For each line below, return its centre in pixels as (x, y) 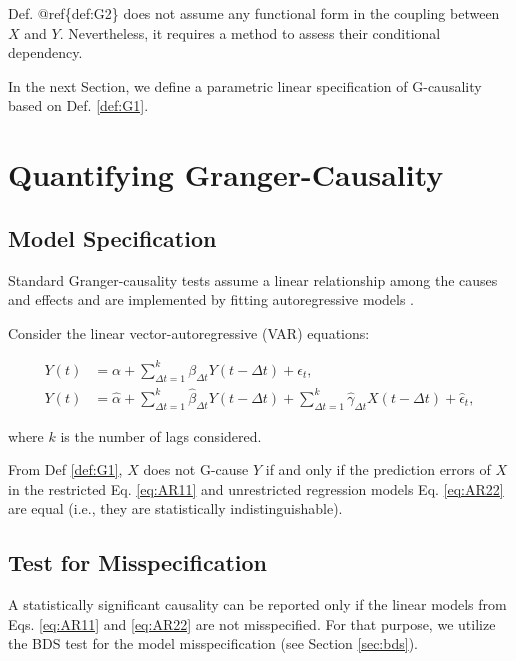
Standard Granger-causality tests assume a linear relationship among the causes (253, 279)
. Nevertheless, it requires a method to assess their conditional (250, 32)
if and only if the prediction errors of (378, 469)
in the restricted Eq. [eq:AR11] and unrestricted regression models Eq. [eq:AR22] (256, 488)
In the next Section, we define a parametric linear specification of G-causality (245, 85)
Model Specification (112, 237)
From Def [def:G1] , (65, 469)
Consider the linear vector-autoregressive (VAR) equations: (189, 332)
